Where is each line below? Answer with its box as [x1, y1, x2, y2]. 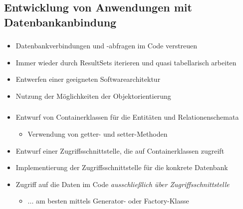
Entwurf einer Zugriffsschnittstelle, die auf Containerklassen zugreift [15, 145, 225, 156]
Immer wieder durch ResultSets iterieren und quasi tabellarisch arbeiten [15, 57, 237, 67]
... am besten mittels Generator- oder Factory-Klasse [27, 196, 189, 206]
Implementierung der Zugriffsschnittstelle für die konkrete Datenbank [15, 162, 228, 173]
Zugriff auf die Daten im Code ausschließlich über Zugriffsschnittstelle [15, 179, 230, 189]
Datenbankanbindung [4, 14, 117, 29]
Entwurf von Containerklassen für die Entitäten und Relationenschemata [15, 112, 239, 122]
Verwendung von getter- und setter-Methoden [27, 128, 168, 139]
